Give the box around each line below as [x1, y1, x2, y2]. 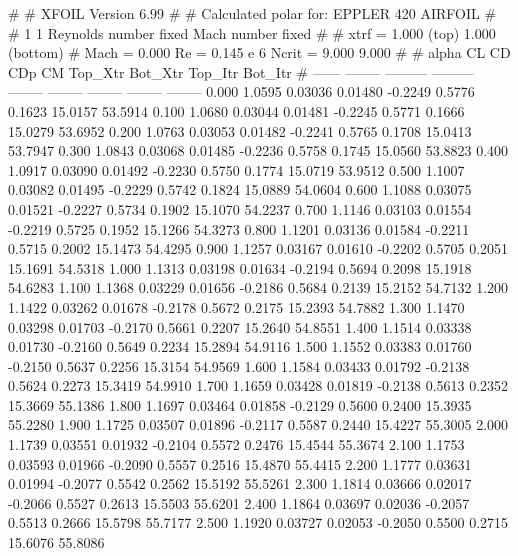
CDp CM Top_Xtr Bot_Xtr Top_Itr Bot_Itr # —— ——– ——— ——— [8, 61, 474, 82]
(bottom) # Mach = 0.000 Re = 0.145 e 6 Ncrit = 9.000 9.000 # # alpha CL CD [8, 42, 511, 63]
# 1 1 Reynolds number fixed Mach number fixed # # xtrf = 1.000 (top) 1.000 [8, 22, 496, 43]
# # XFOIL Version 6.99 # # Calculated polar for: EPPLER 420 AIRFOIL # [8, 3, 497, 23]
